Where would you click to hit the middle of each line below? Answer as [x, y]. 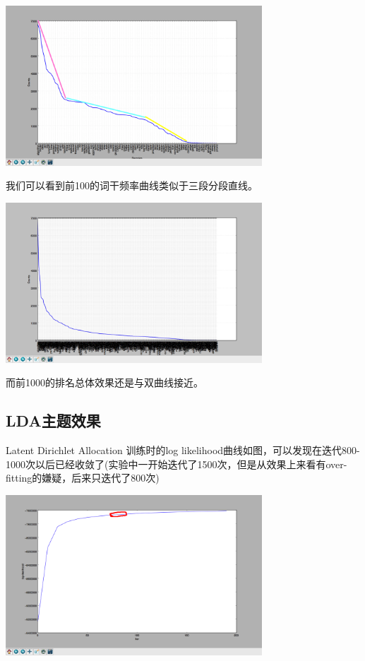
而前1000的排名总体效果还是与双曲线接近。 [104, 382]
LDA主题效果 [53, 421]
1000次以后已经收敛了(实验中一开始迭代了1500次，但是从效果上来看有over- [176, 464]
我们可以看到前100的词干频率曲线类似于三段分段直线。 [132, 185]
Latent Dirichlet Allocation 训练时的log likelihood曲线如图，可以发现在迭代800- [183, 450]
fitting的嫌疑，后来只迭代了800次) [83, 478]
